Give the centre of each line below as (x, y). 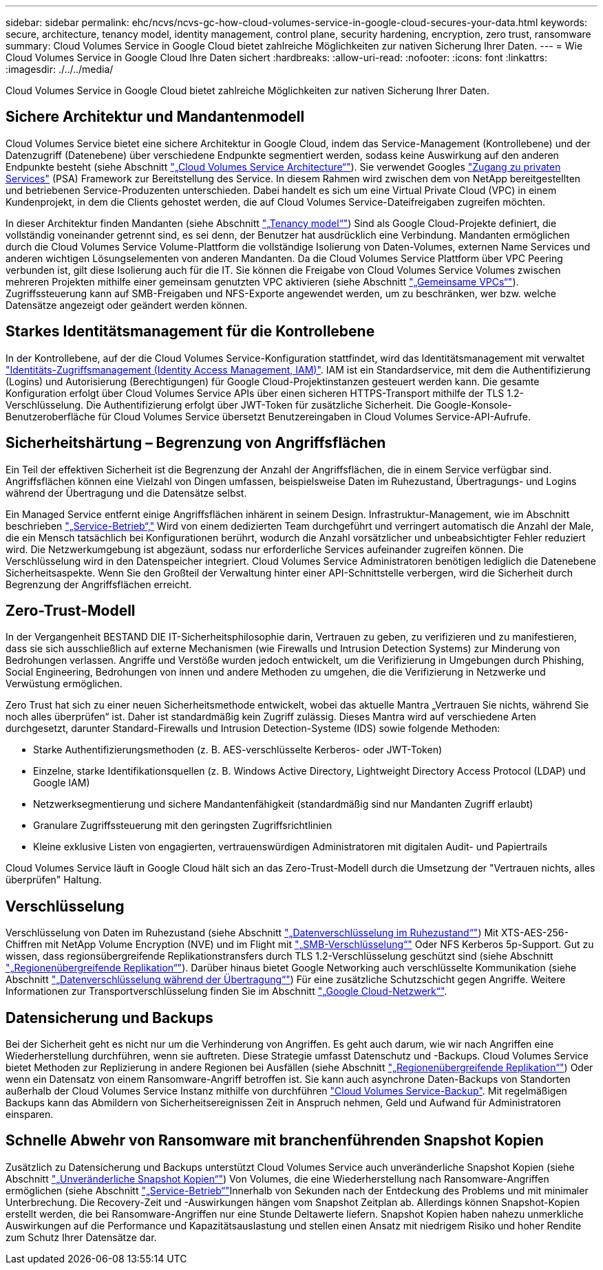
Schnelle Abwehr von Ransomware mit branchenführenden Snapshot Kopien (275, 1141)
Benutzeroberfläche (51, 416)
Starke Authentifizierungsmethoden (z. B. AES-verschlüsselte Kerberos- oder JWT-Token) (238, 750)
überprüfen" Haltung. (54, 880)
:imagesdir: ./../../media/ (60, 69)
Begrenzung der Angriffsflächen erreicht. (99, 584)
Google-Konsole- (473, 405)
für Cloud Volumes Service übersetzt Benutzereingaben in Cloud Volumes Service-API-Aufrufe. (315, 416)
